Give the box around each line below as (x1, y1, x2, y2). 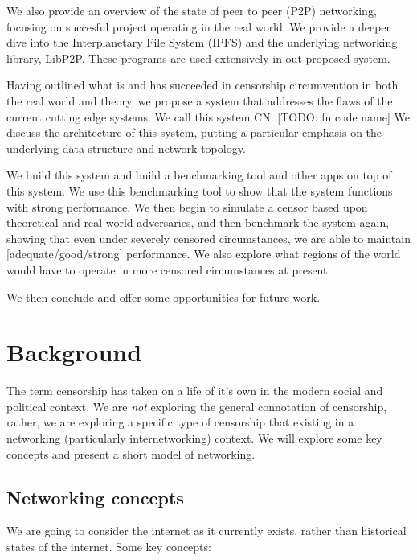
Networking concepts (6, 484, 184, 509)
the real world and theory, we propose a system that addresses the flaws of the (6, 92, 393, 109)
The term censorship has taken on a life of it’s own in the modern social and (6, 382, 383, 399)
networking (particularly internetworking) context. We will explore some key (6, 430, 382, 446)
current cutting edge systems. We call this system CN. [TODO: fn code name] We (6, 108, 410, 125)
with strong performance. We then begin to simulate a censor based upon (6, 198, 368, 215)
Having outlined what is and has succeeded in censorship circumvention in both (6, 76, 399, 93)
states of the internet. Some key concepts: (6, 537, 211, 554)
